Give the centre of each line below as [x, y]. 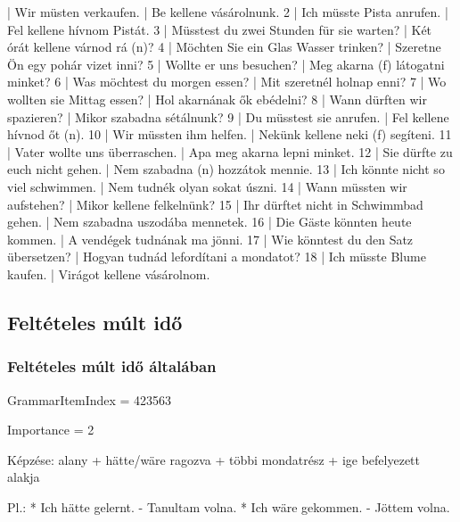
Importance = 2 [51, 430]
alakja [24, 477]
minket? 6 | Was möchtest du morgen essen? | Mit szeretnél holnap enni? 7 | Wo [227, 82]
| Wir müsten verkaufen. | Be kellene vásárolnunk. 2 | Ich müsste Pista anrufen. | [228, 12]
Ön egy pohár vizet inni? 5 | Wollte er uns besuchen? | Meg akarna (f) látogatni [226, 64]
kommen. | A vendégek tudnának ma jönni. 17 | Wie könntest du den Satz [210, 239]
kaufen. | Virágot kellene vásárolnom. [109, 273]
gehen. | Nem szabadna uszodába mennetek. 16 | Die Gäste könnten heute [209, 222]
